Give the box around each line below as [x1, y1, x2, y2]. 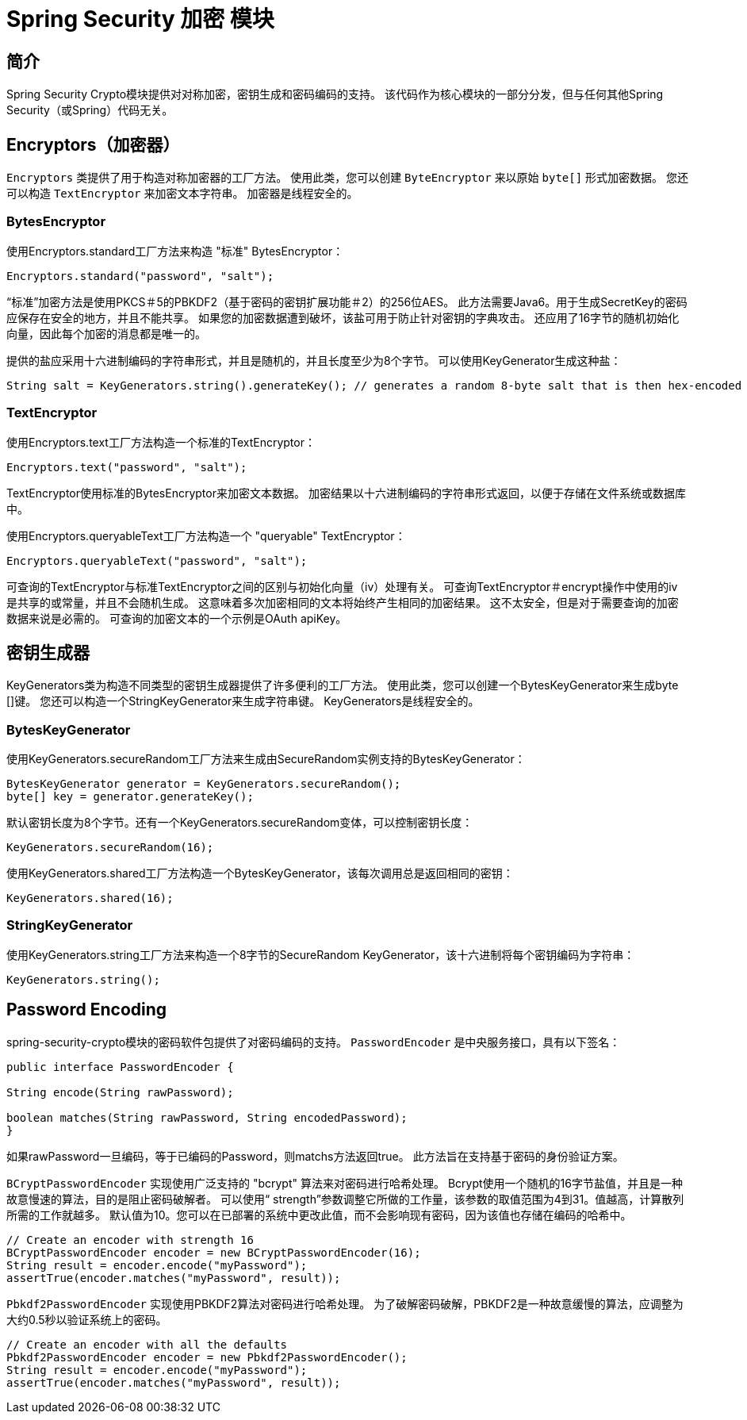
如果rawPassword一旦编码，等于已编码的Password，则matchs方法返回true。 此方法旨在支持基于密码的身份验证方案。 [6, 1149, 624, 1163]
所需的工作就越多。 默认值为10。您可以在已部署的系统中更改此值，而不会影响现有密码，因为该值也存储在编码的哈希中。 [6, 1207, 632, 1222]
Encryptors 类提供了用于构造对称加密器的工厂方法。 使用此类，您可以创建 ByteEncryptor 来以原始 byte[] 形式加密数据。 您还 [6, 171, 689, 185]
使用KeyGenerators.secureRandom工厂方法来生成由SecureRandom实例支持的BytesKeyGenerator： [6, 752, 526, 766]
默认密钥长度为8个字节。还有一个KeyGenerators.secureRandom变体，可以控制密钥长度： [6, 816, 473, 830]
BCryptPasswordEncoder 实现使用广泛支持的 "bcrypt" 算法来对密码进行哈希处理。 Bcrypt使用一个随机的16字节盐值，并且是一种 [6, 1176, 683, 1190]
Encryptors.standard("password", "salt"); [6, 269, 274, 282]
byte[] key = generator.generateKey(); [6, 790, 254, 804]
